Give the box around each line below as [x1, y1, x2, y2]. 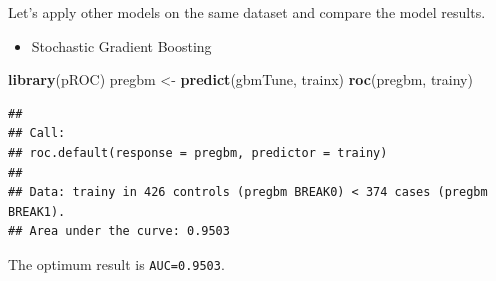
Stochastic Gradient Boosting [31, 35, 212, 56]
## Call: [8, 126, 66, 141]
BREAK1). [8, 204, 66, 219]
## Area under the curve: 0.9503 [8, 224, 230, 239]
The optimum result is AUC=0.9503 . [8, 253, 225, 274]
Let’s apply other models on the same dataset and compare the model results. [8, 2, 486, 22]
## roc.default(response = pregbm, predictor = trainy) [8, 145, 388, 160]
